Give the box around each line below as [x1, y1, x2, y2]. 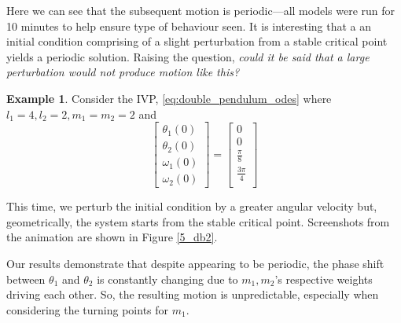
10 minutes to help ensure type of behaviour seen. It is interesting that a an [6, 17, 372, 34]
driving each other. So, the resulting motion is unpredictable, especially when [6, 286, 379, 303]
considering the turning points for [6, 301, 169, 317]
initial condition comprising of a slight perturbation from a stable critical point [6, 33, 388, 50]
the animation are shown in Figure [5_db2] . [6, 229, 218, 245]
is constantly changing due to [97, 270, 238, 287]
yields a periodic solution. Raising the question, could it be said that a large [6, 48, 370, 64]
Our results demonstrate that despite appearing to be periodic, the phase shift [6, 255, 384, 272]
